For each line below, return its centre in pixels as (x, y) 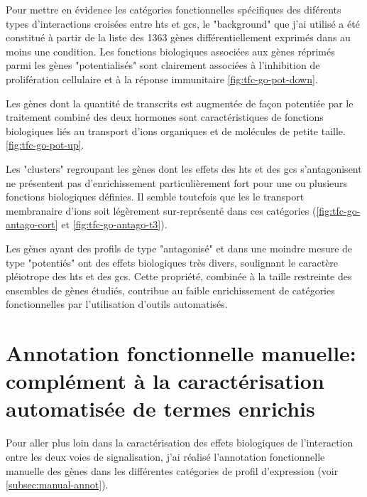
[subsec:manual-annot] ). (57, 485)
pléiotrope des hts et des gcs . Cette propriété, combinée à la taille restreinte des (179, 276)
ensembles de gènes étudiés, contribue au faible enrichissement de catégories (170, 290)
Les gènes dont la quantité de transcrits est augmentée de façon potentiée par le (180, 103)
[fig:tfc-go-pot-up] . (45, 145)
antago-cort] (32, 224)
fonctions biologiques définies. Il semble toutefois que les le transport (155, 197)
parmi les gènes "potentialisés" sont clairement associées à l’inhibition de (163, 65)
